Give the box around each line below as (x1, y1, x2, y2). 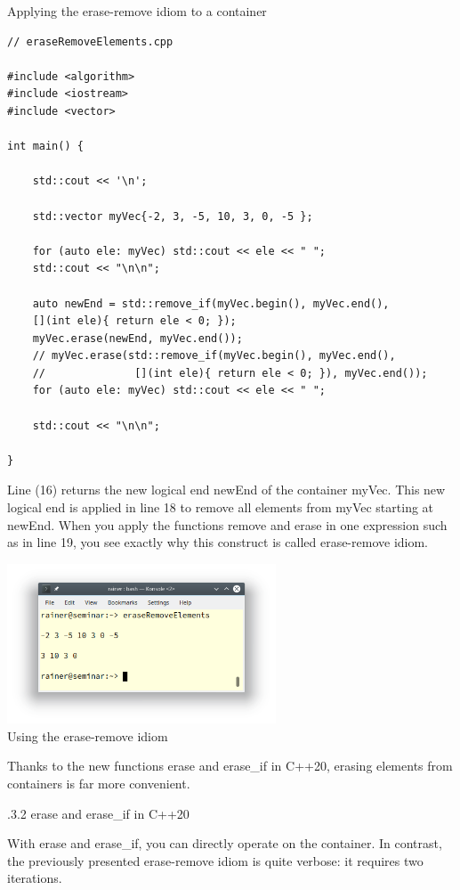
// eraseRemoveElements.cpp (7, 35, 174, 48)
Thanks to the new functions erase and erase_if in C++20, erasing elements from (7, 756, 453, 775)
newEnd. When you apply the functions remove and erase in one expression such (7, 515, 448, 534)
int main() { (7, 140, 84, 153)
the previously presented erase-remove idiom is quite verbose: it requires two (7, 851, 424, 870)
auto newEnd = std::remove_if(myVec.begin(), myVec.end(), (32, 297, 390, 310)
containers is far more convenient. (7, 774, 190, 793)
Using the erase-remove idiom (7, 726, 168, 745)
